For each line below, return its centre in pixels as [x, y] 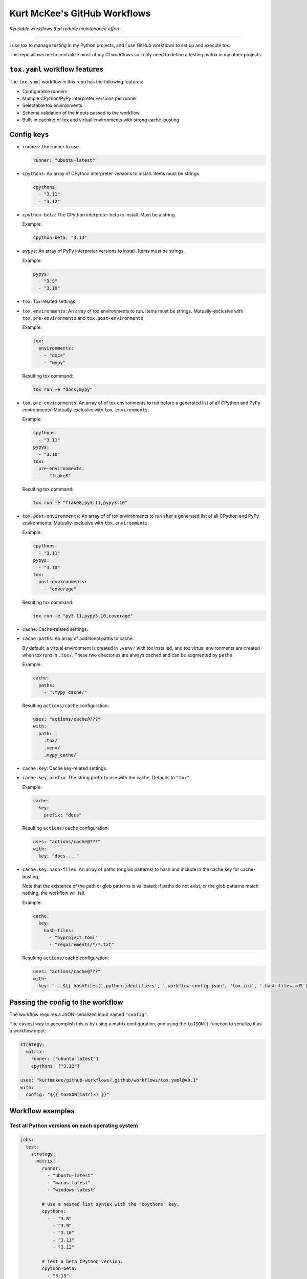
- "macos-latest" [69, 1183]
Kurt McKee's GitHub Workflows [80, 13]
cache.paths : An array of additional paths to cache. [78, 638]
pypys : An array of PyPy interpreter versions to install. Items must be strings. [104, 251]
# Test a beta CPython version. [82, 1261]
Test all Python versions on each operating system [74, 1126]
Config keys [29, 135]
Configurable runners [45, 91]
